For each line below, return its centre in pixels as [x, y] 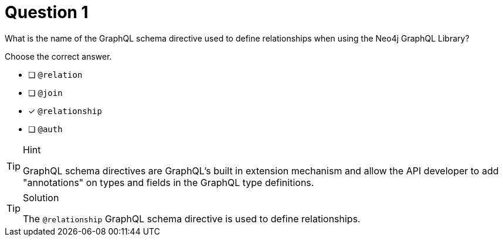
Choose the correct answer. [58, 56]
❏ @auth [45, 129]
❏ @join [45, 92]
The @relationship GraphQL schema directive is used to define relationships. [192, 218]
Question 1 [47, 12]
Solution [41, 197]
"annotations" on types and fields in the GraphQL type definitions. [169, 182]
